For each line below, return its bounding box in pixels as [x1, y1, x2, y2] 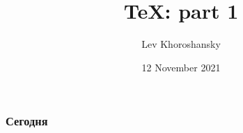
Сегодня [6, 112, 48, 130]
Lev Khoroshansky [141, 37, 221, 51]
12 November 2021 [141, 60, 221, 74]
